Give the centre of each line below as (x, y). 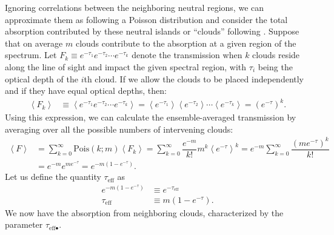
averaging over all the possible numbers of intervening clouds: (119, 129)
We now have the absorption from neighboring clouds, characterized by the (144, 212)
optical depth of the (42, 78)
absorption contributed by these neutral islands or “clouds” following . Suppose (152, 31)
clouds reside (276, 55)
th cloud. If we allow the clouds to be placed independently (194, 78)
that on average (34, 43)
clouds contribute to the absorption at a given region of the (186, 43)
